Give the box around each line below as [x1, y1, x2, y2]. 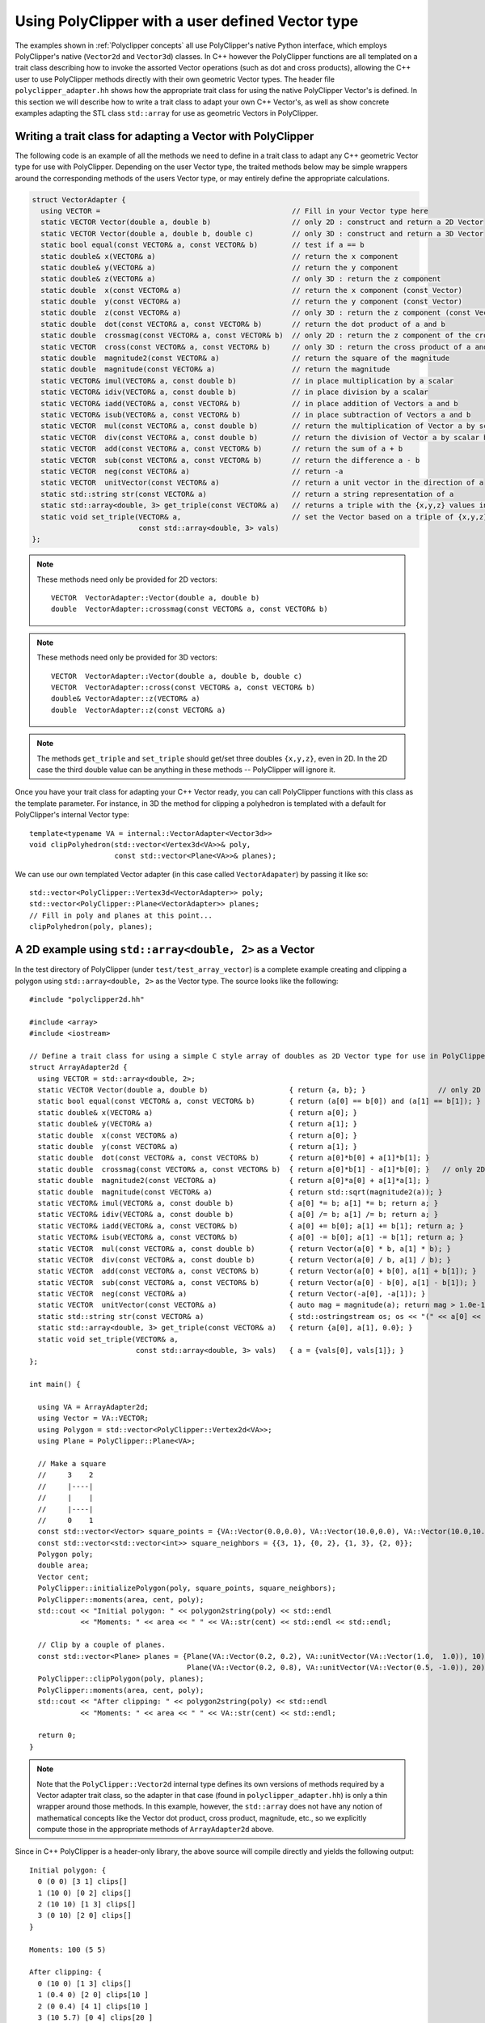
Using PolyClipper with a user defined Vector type [15, 12, 359, 30]
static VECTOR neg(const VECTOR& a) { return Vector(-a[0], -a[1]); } [37, 1289, 426, 1299]
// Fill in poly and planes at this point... [29, 910, 213, 920]
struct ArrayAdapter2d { [29, 1062, 128, 1072]
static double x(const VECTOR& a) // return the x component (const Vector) [40, 286, 462, 295]
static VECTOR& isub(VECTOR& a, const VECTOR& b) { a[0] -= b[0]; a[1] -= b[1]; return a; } [37, 1232, 464, 1242]
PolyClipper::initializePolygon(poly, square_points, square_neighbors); [37, 1584, 336, 1593]
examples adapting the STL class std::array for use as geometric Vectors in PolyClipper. [15, 108, 318, 117]
